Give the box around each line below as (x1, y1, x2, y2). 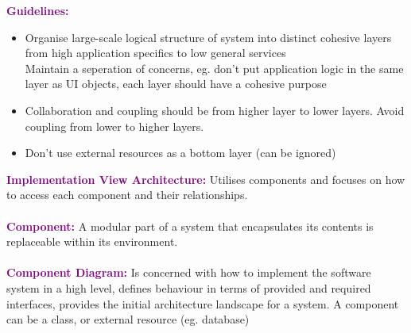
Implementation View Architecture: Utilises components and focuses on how (6, 170, 405, 187)
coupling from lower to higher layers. (25, 117, 204, 134)
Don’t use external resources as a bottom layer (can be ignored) (25, 144, 336, 161)
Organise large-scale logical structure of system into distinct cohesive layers (25, 29, 392, 45)
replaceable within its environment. (6, 233, 178, 250)
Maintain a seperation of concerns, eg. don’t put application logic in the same (25, 59, 404, 76)
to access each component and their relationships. (6, 186, 248, 203)
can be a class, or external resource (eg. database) (6, 311, 250, 327)
